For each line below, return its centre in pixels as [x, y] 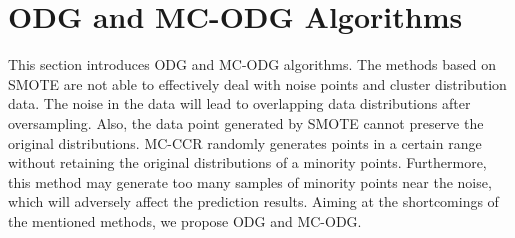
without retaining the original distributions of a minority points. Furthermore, [247, 162]
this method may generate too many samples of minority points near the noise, [250, 181]
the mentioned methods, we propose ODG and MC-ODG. [185, 220]
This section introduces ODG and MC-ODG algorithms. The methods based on [252, 64]
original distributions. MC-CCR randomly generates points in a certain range [245, 142]
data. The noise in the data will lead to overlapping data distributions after [239, 103]
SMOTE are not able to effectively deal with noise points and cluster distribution [257, 83]
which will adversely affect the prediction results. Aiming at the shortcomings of [253, 201]
